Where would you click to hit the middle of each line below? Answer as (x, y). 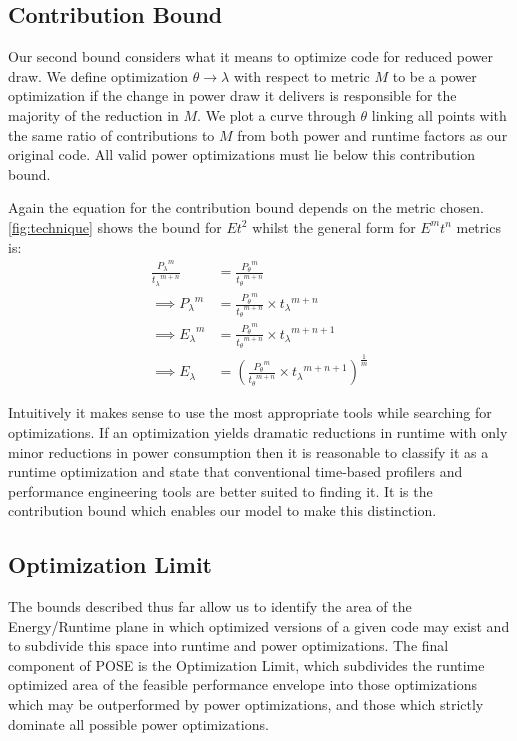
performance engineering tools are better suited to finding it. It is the (220, 490)
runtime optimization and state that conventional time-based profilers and (235, 471)
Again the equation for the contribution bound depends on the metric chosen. (246, 207)
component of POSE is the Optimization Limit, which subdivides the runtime (246, 664)
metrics (478, 226)
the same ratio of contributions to (111, 134)
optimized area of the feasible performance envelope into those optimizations (242, 684)
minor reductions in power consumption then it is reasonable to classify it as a (248, 451)
